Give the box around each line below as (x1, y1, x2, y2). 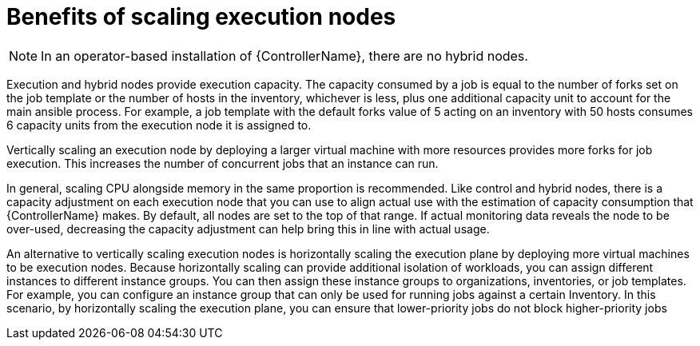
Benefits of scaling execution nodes (6, 3, 396, 30)
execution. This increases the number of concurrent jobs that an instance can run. (6, 156, 439, 170)
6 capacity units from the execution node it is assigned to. (6, 117, 312, 132)
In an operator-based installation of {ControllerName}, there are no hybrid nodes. (41, 47, 528, 64)
